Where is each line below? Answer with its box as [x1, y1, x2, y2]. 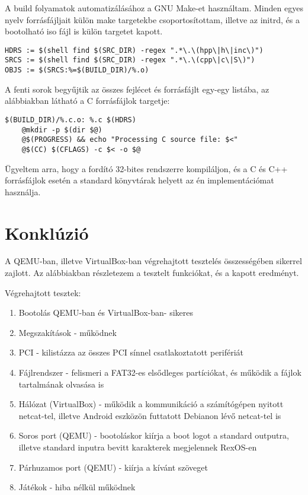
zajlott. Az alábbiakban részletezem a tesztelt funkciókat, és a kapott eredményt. [5, 266, 299, 279]
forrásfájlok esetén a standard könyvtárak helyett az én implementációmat [5, 174, 274, 186]
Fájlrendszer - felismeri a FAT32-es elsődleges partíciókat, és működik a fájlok [18, 366, 301, 379]
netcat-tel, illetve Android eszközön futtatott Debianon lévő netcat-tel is [18, 409, 281, 421]
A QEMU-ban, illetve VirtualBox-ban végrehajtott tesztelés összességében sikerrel [5, 255, 302, 267]
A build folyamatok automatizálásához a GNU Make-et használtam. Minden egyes [5, 2, 303, 14]
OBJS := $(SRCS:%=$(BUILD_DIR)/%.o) [5, 66, 149, 75]
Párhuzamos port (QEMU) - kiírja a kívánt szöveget [18, 461, 208, 473]
